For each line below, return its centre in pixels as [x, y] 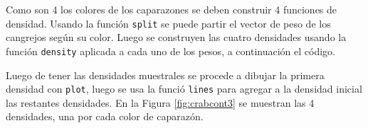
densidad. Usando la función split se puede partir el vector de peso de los [168, 23]
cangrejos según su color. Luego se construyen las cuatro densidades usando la [176, 37]
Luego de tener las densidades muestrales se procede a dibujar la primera [165, 75]
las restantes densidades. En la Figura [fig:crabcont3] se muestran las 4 [160, 102]
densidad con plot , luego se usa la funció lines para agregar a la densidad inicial [184, 89]
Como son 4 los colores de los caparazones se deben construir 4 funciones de [172, 9]
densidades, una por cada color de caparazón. [105, 116]
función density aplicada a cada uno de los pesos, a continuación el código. [170, 51]
